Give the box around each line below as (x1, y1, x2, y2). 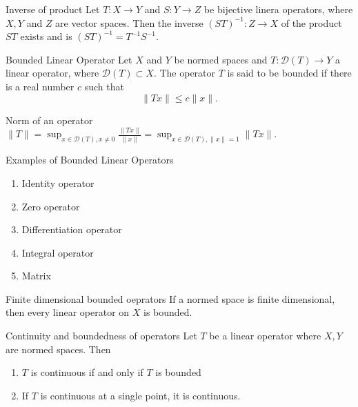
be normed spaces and (174, 52, 268, 66)
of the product (281, 15, 342, 30)
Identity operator (21, 175, 95, 190)
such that (84, 79, 124, 93)
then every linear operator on (6, 305, 130, 319)
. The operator (153, 66, 216, 80)
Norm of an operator (6, 112, 93, 127)
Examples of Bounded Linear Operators (6, 152, 174, 167)
